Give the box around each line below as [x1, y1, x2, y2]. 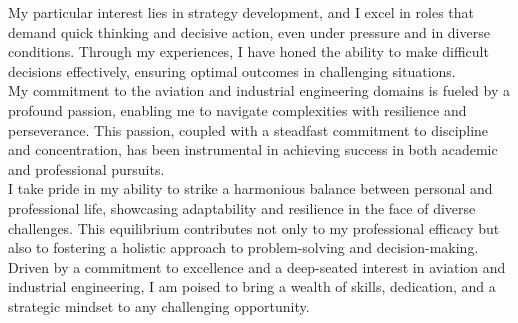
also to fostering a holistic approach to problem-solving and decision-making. [8, 237, 479, 258]
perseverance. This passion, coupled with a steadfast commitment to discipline [8, 119, 489, 140]
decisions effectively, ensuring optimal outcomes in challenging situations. [8, 60, 456, 81]
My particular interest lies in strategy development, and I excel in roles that [8, 2, 474, 22]
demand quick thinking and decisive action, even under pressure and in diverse [8, 21, 490, 42]
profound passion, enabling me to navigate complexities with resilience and [8, 99, 467, 120]
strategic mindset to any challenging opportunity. [8, 295, 310, 316]
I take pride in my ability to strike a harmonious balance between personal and [8, 178, 493, 199]
